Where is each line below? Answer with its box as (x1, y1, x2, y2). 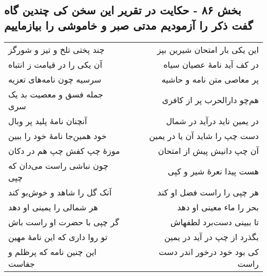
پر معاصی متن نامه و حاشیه (161, 73, 259, 85)
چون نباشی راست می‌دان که (8, 159, 108, 171)
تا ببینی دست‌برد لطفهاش (170, 215, 259, 228)
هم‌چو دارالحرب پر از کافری (162, 94, 259, 106)
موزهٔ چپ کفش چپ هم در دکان (8, 144, 120, 156)
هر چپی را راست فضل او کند (157, 186, 259, 198)
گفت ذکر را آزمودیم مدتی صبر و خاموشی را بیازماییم (4, 17, 253, 33)
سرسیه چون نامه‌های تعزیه (8, 73, 102, 85)
